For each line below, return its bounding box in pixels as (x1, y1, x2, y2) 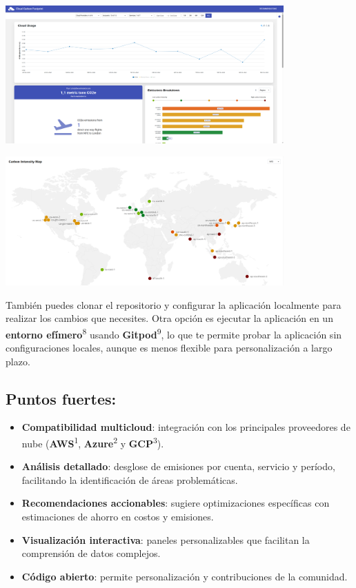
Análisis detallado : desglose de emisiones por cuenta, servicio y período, (21, 459, 335, 474)
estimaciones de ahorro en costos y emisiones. (21, 509, 214, 524)
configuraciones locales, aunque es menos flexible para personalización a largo (6, 341, 333, 355)
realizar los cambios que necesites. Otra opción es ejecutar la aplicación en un (6, 311, 333, 325)
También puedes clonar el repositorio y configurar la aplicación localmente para (6, 297, 342, 312)
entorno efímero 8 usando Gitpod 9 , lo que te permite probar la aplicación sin (6, 325, 342, 341)
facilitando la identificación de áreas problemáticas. (21, 472, 238, 487)
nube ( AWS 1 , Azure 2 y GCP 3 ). (21, 434, 164, 450)
